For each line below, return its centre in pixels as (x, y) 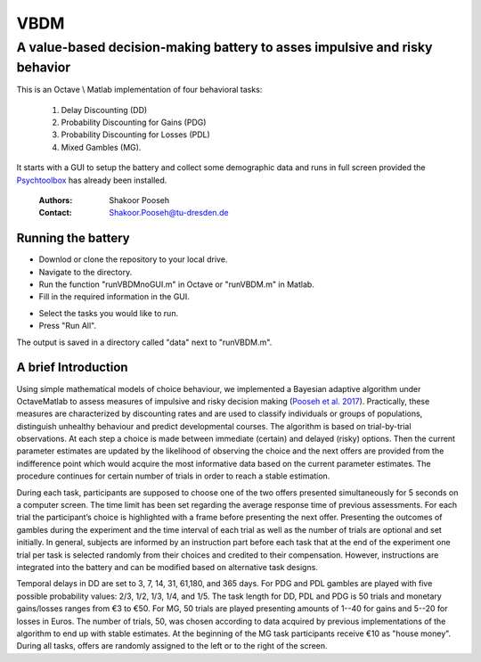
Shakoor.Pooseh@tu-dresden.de (169, 213)
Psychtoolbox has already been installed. (92, 180)
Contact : (56, 213)
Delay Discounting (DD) (104, 110)
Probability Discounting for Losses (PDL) (136, 135)
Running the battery (73, 238)
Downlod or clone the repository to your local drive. (133, 259)
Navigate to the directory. (86, 272)
